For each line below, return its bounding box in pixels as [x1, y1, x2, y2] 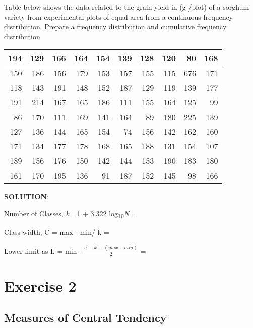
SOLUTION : [4, 191, 49, 202]
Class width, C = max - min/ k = [4, 227, 109, 237]
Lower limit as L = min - [4, 245, 82, 256]
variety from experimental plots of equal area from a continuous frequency [4, 11, 233, 22]
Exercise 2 [4, 275, 77, 296]
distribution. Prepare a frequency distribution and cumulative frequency [4, 21, 227, 32]
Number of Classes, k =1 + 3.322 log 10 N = [4, 208, 137, 220]
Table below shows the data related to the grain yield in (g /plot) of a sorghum [4, 2, 249, 12]
